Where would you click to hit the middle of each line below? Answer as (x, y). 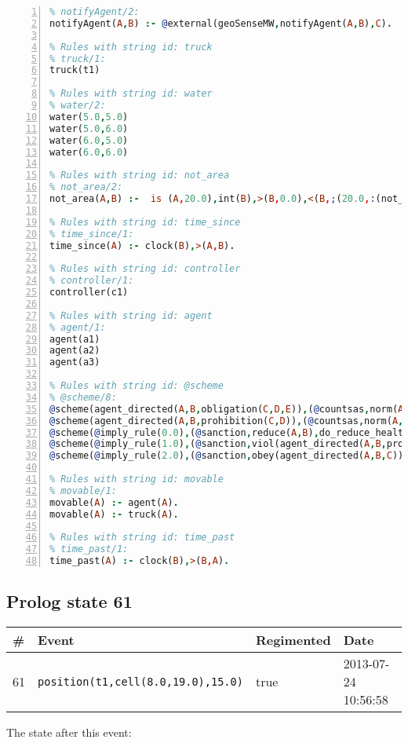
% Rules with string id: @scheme (137, 386)
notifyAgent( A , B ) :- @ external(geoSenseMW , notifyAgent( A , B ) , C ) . (221, 23)
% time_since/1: (92, 234)
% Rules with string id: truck (131, 47)
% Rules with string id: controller (145, 269)
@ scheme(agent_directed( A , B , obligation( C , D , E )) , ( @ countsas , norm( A (227, 409)
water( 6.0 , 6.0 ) (89, 152)
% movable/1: (83, 490)
